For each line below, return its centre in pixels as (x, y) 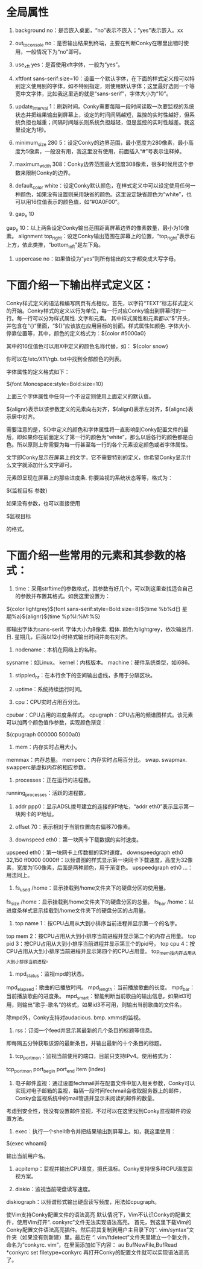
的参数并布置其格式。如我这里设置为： (62, 596)
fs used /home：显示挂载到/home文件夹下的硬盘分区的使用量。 (92, 889)
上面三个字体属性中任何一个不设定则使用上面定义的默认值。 (80, 396)
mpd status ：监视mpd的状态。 (51, 974)
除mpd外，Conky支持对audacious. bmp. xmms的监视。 (75, 1017)
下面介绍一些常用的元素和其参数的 (91, 556)
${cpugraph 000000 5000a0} (43, 734)
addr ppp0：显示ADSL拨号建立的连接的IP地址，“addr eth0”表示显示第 (102, 806)
